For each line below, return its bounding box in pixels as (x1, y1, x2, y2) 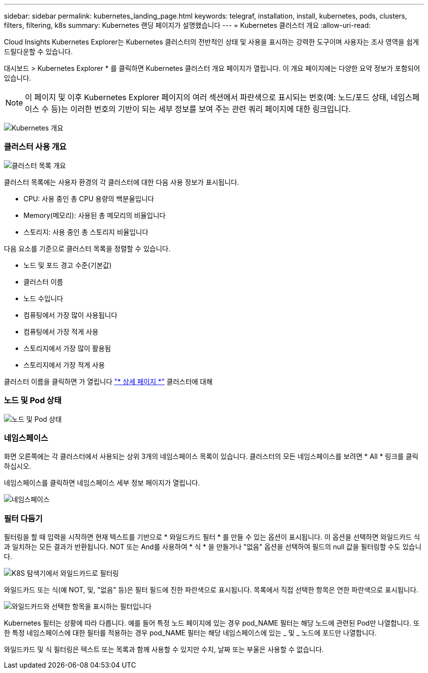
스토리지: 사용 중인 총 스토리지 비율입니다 (23, 227, 149, 236)
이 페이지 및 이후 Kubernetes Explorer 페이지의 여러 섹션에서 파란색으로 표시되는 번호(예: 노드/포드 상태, (25, 92, 389, 102)
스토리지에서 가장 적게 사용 (23, 360, 105, 369)
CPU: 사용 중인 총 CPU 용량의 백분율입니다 (23, 194, 154, 203)
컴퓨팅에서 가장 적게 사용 (23, 327, 99, 336)
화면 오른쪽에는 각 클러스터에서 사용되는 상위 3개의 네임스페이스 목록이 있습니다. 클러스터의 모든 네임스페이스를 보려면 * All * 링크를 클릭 (4, 452, 419, 461)
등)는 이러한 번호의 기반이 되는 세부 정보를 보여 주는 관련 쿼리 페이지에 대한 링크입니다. (51, 104, 351, 114)
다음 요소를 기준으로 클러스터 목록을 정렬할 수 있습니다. (4, 244, 171, 253)
